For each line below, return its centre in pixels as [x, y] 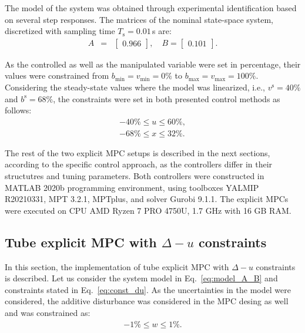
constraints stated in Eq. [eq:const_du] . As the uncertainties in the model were [148, 289]
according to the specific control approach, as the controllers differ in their [139, 164]
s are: [162, 31]
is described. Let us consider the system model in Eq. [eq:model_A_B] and [141, 278]
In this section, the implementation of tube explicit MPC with [117, 266]
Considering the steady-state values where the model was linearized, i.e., [135, 87]
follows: [18, 110]
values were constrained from [57, 75]
